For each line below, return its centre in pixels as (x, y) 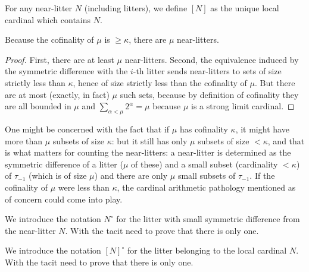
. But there (275, 82)
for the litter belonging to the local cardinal (207, 250)
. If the (262, 175)
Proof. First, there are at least (60, 59)
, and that (286, 140)
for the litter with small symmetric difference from (208, 219)
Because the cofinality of (49, 39)
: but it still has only (149, 140)
